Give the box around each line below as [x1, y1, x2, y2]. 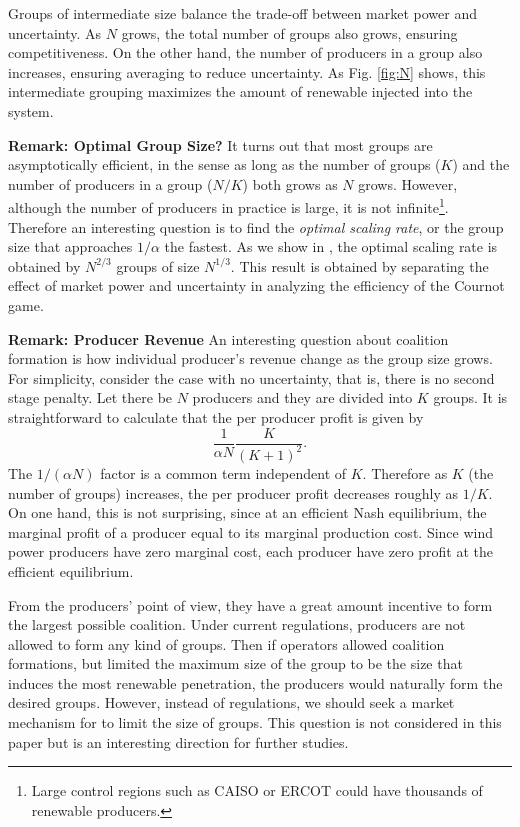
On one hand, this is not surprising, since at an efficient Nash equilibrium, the [8, 502, 487, 523]
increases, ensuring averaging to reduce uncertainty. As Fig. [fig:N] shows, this [8, 61, 486, 82]
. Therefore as [362, 462, 448, 483]
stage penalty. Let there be [8, 387, 173, 408]
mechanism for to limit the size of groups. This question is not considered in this [8, 712, 502, 733]
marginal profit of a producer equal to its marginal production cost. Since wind [8, 521, 494, 542]
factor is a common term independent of [100, 462, 347, 483]
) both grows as [242, 173, 338, 194]
